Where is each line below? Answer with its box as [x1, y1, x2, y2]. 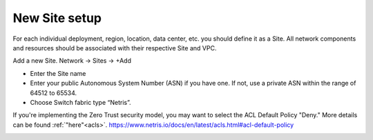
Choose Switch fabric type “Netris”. [30, 98, 131, 106]
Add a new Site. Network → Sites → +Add [12, 57, 131, 65]
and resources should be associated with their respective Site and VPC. [12, 43, 217, 52]
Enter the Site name [30, 69, 86, 77]
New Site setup [12, 10, 102, 26]
